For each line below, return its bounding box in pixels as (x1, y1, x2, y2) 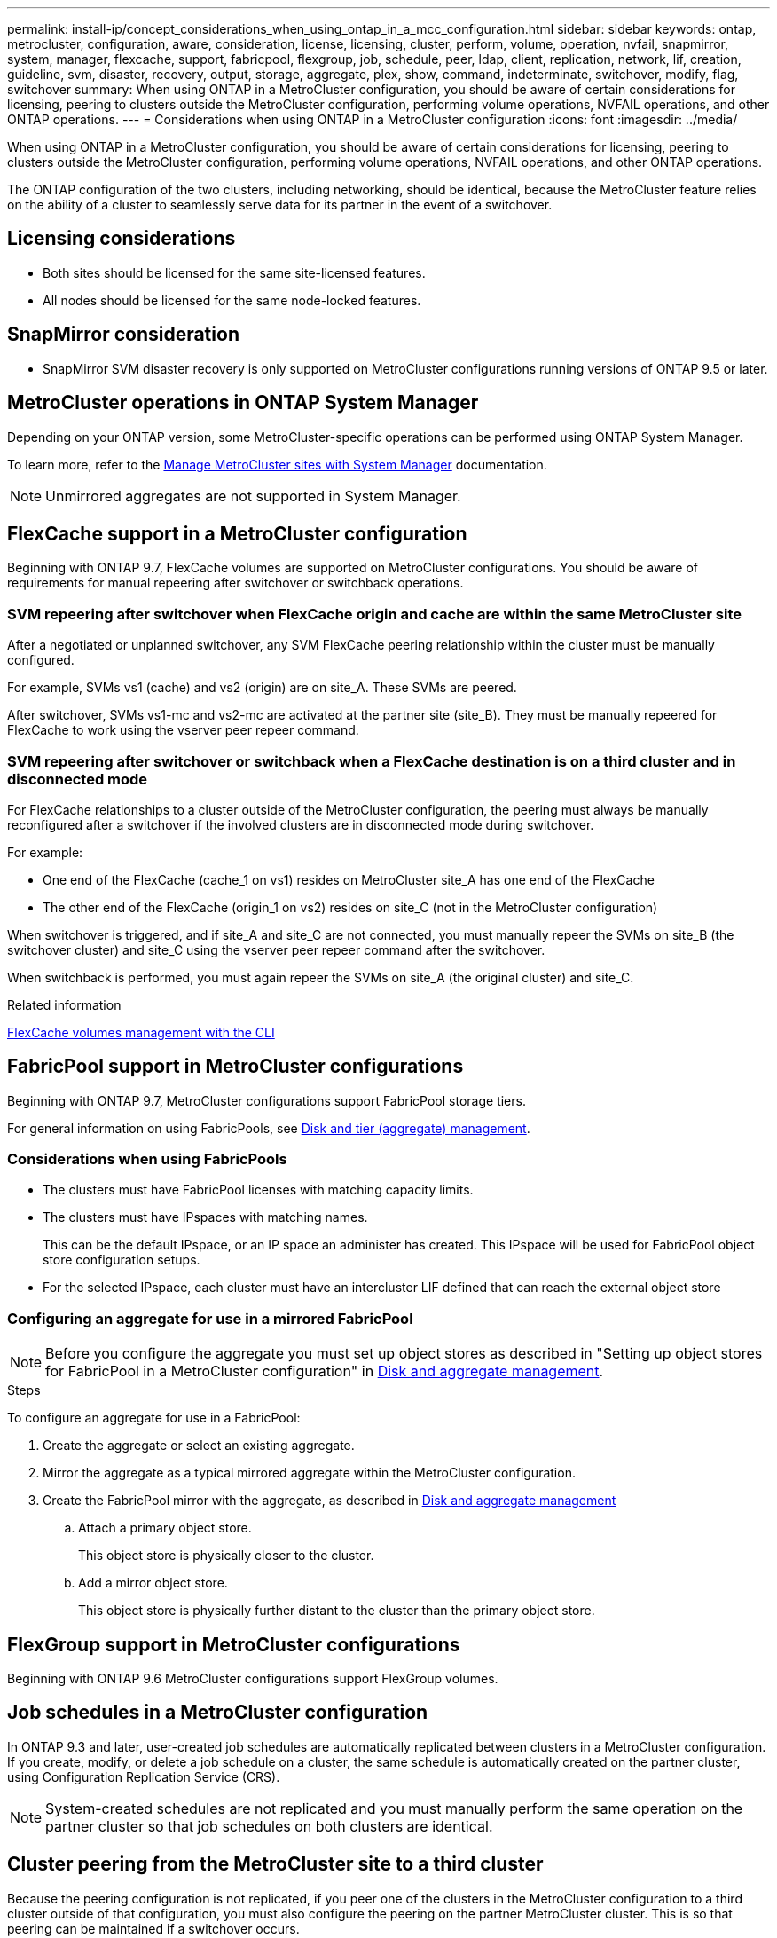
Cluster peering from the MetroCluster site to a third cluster (7, 1853, 544, 1876)
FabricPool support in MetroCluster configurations (7, 1055, 464, 1078)
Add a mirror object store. (78, 1575, 228, 1591)
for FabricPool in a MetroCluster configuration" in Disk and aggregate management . (45, 1362, 604, 1381)
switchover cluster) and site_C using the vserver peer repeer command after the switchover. (7, 941, 545, 957)
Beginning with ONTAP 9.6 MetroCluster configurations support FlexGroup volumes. (7, 1671, 498, 1687)
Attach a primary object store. (78, 1520, 252, 1536)
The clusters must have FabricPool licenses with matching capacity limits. (43, 1182, 474, 1198)
